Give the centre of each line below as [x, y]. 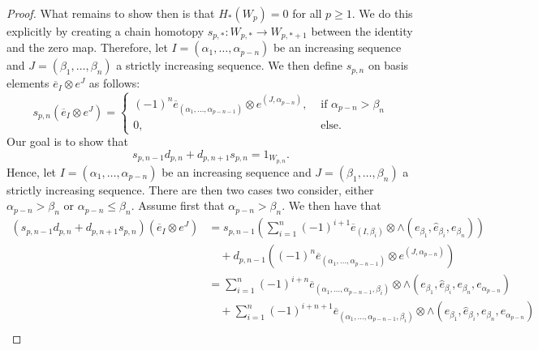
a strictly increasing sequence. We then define [229, 65]
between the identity [362, 31]
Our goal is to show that [67, 141]
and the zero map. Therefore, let [87, 47]
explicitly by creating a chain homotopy [105, 31]
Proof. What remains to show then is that [111, 13]
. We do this [382, 13]
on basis [388, 65]
